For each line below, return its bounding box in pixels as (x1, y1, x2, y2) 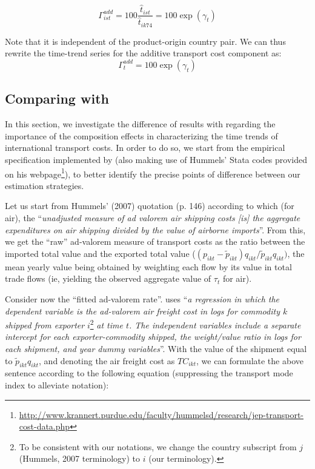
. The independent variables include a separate (128, 318, 301, 331)
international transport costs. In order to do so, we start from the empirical (5, 141, 285, 154)
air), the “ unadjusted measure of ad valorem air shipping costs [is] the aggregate (5, 211, 300, 224)
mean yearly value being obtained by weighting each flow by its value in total (5, 260, 292, 273)
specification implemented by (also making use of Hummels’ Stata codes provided (5, 153, 307, 165)
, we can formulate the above (196, 354, 303, 367)
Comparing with (5, 89, 109, 108)
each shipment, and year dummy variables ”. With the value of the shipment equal (5, 342, 307, 354)
